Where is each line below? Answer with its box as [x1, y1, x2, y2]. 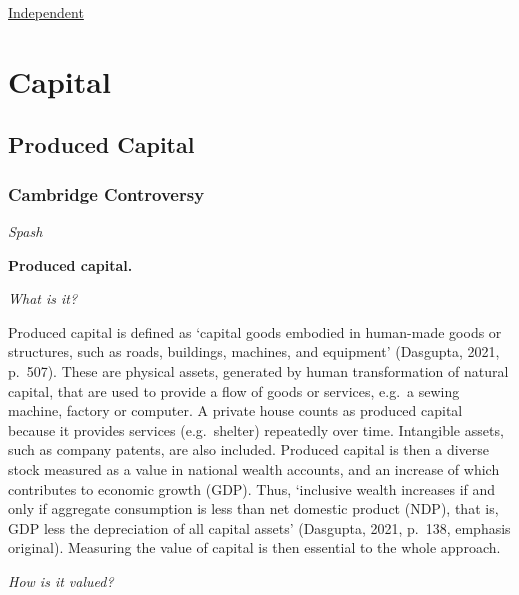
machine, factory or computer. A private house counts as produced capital [8, 400, 463, 421]
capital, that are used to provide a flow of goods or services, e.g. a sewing [8, 380, 460, 401]
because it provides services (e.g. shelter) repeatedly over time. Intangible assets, [8, 419, 504, 440]
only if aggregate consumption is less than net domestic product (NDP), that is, [8, 498, 499, 519]
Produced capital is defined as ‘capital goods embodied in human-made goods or [8, 321, 502, 342]
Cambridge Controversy [8, 181, 205, 206]
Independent [8, 2, 84, 22]
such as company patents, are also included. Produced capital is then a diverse [8, 439, 490, 460]
